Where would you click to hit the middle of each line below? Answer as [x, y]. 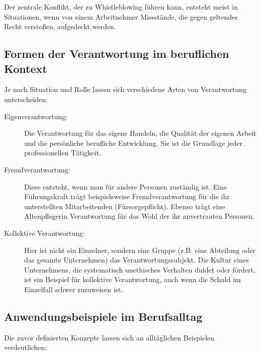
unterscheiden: [26, 99]
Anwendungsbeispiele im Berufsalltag [103, 316]
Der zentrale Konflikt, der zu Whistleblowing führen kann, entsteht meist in [121, 7]
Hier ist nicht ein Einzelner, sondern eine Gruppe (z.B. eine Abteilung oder [140, 250]
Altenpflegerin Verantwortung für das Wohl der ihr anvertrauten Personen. [139, 216]
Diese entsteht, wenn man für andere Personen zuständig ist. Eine [126, 186]
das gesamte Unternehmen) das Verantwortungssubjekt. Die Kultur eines [137, 260]
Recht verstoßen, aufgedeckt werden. [60, 26]
